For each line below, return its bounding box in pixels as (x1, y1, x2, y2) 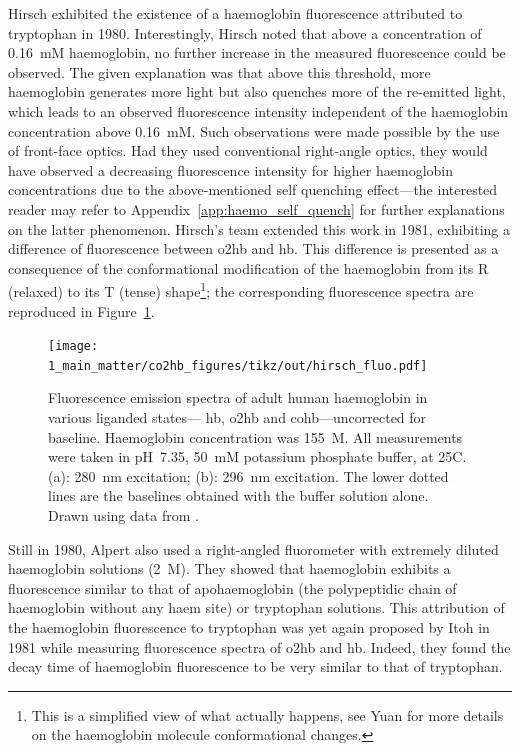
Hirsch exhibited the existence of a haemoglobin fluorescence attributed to (8, 3, 463, 23)
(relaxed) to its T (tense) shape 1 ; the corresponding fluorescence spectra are (8, 278, 474, 301)
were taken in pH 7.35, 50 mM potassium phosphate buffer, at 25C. (48, 446, 467, 467)
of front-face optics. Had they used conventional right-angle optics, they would (8, 140, 488, 161)
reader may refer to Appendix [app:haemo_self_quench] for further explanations (8, 198, 505, 219)
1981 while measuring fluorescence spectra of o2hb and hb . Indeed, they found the (8, 636, 511, 657)
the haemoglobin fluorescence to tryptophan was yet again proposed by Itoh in (8, 617, 490, 637)
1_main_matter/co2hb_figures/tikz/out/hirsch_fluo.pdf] (48, 358, 428, 373)
